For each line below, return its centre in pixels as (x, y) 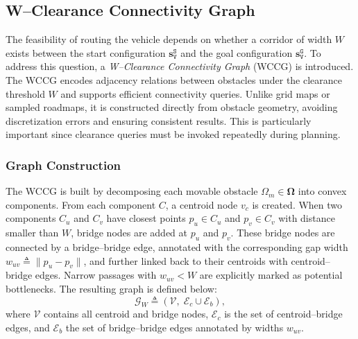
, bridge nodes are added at (129, 233)
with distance (307, 218)
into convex (322, 191)
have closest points (146, 218)
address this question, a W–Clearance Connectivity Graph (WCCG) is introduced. (180, 66)
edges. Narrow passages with (96, 275)
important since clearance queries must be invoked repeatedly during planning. (173, 134)
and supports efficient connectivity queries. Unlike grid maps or (195, 93)
